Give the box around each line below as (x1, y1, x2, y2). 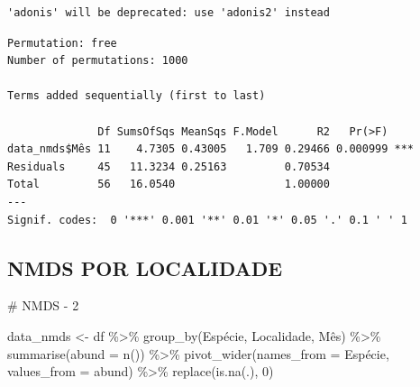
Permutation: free (7, 36, 117, 50)
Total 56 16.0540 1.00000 (7, 178, 330, 191)
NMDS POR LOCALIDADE (7, 253, 283, 281)
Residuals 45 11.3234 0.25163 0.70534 (7, 160, 330, 173)
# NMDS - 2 (7, 296, 79, 315)
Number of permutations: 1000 (7, 54, 188, 68)
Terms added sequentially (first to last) (7, 89, 266, 103)
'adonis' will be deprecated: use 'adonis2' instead (7, 6, 330, 19)
